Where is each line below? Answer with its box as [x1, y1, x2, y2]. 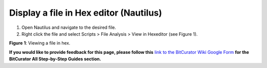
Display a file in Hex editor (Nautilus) [9, 7, 163, 18]
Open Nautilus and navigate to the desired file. [21, 24, 116, 30]
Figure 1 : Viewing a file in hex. [9, 40, 71, 46]
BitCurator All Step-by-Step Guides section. [9, 56, 101, 62]
